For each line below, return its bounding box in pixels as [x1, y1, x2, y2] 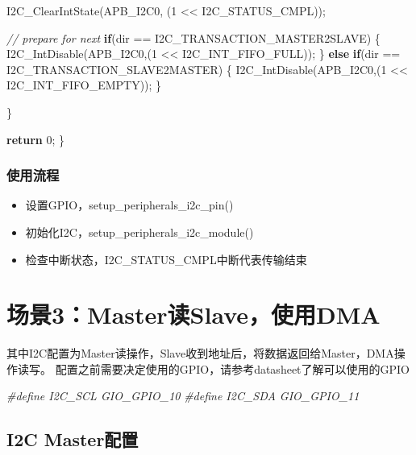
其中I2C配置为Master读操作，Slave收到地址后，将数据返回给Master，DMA [6, 345, 394, 362]
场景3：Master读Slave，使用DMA [6, 298, 381, 331]
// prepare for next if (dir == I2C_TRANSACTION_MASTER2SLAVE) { [6, 29, 381, 46]
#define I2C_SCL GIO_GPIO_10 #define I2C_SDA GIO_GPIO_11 [6, 387, 360, 404]
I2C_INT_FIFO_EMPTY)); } [6, 77, 162, 93]
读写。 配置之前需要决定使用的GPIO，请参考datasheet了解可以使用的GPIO [17, 360, 410, 377]
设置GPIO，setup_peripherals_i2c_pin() [25, 196, 234, 213]
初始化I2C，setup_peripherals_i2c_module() [25, 223, 254, 240]
